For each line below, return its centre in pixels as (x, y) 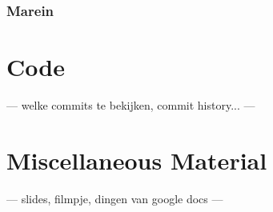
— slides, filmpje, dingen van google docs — (115, 198)
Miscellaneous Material (137, 160)
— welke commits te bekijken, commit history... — (131, 104)
